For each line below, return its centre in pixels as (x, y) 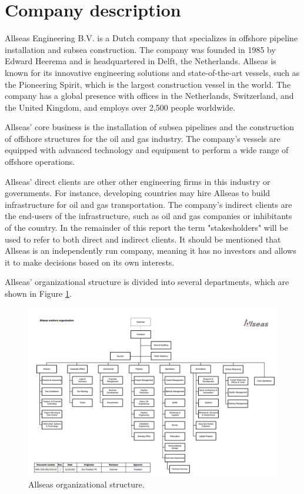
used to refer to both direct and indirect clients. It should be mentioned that (143, 239)
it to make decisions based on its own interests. (90, 262)
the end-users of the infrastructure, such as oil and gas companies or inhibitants (148, 216)
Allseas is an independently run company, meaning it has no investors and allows (151, 251)
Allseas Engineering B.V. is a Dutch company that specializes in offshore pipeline (151, 38)
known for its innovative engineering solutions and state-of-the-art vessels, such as (152, 72)
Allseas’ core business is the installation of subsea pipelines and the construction (150, 127)
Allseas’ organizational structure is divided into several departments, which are (147, 282)
